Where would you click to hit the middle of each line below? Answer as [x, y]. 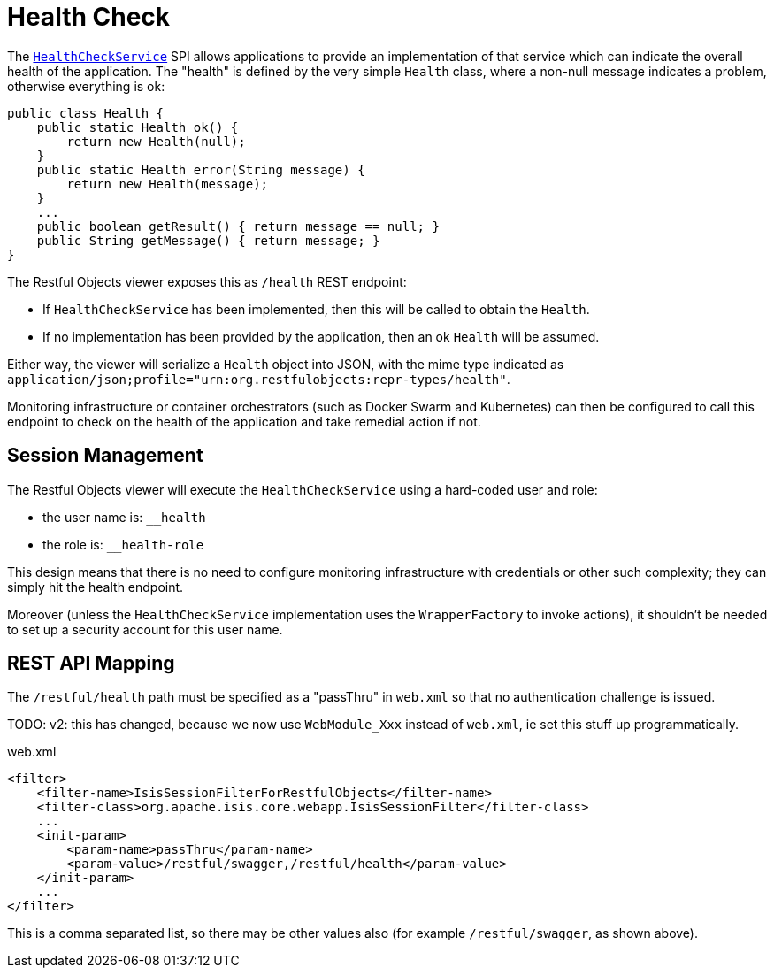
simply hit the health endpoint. [96, 587]
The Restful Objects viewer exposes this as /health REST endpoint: [207, 281]
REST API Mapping [91, 664]
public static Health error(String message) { [201, 169]
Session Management [105, 456]
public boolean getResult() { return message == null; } [238, 226]
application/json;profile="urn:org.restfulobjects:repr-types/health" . [259, 379]
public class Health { [86, 113]
